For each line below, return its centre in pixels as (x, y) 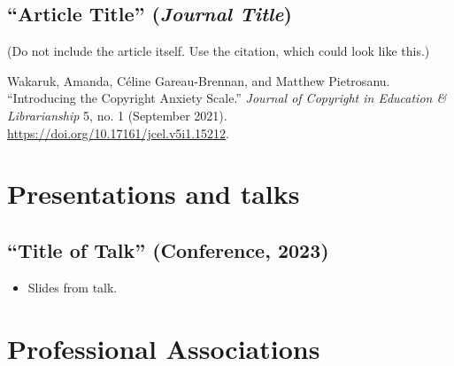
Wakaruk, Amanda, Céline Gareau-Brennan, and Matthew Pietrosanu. (199, 80)
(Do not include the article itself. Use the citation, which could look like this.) (219, 51)
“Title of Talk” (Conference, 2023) (168, 249)
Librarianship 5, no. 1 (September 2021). (117, 115)
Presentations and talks (154, 194)
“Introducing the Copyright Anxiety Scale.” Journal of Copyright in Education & (227, 98)
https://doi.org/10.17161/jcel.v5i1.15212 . (119, 132)
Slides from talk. (73, 287)
